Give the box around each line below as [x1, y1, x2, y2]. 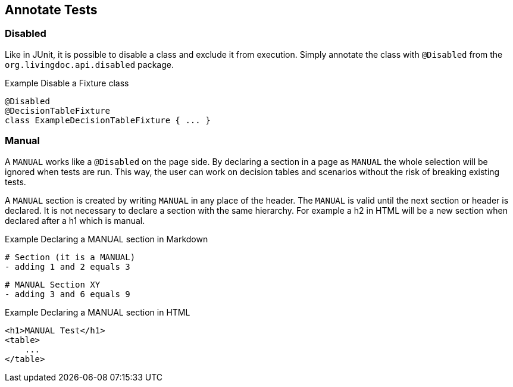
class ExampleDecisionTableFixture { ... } [5, 115, 211, 125]
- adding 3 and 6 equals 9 [5, 289, 130, 299]
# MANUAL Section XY [5, 279, 101, 289]
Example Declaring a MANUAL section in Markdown [5, 233, 208, 244]
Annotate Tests [5, 2, 98, 17]
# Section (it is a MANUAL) [5, 252, 136, 262]
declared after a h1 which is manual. [5, 215, 145, 226]
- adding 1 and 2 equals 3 [5, 261, 130, 271]
